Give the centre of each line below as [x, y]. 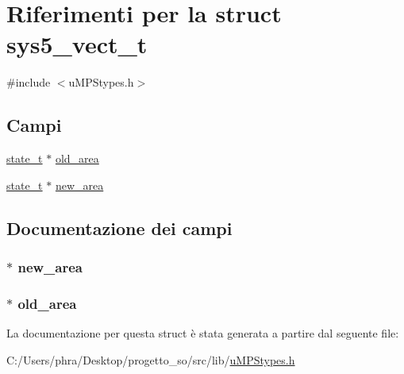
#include [29, 82]
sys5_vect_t [77, 44]
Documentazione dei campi [119, 227]
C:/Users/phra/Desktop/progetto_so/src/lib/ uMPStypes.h [151, 359]
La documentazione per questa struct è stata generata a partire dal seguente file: [203, 333]
